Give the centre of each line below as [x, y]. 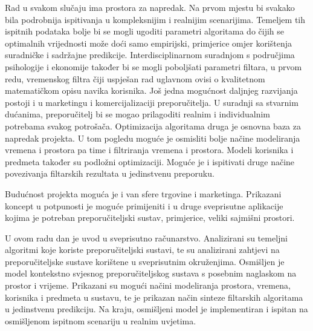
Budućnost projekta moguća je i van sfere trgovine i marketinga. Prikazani [143, 193]
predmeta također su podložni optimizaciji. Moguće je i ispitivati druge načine [150, 161]
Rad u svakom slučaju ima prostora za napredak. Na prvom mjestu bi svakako [150, 7]
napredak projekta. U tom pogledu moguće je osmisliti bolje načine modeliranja [153, 138]
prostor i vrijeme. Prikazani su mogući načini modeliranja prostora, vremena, [148, 285]
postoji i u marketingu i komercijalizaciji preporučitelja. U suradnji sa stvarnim [152, 102]
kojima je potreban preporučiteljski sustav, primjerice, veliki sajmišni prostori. [150, 218]
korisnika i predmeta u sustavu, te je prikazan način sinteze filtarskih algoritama [154, 297]
